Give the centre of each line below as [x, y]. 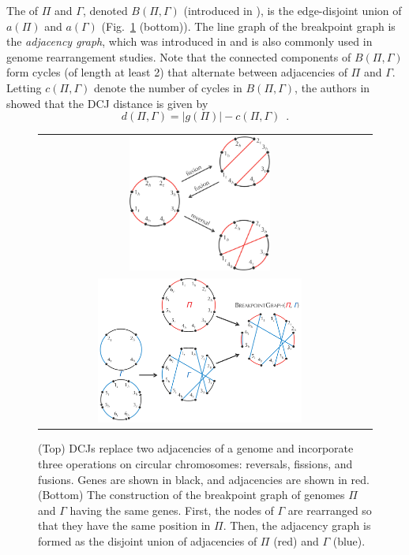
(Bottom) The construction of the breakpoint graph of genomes [191, 495]
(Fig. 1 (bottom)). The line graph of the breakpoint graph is [248, 26]
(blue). [349, 540]
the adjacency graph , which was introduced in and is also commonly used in [189, 41]
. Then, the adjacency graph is [297, 525]
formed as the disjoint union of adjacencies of [148, 540]
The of [23, 10]
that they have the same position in [124, 525]
